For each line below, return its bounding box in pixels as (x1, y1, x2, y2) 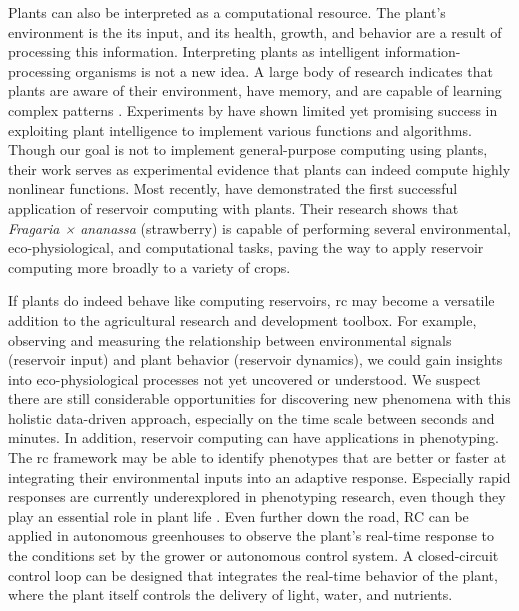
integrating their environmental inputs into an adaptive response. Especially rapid (8, 466, 511, 487)
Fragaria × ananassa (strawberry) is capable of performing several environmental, (8, 217, 511, 238)
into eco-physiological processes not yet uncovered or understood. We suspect (8, 368, 481, 389)
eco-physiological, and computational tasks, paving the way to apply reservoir (8, 237, 484, 258)
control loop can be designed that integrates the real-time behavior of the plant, (8, 564, 498, 585)
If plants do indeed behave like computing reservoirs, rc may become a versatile (8, 290, 495, 311)
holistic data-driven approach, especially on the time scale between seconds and (8, 407, 495, 428)
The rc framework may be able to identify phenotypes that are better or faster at (8, 447, 507, 468)
